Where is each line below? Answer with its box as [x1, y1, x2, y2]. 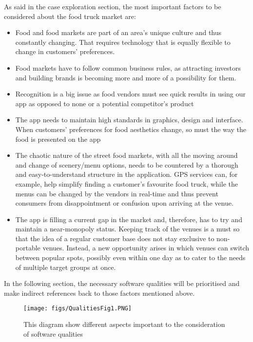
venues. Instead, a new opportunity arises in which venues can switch [42, 243, 250, 253]
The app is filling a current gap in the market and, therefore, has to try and [15, 214, 242, 224]
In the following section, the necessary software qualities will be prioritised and [4, 278, 240, 288]
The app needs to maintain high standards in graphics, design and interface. [15, 114, 243, 125]
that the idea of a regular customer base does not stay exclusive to [15, 233, 214, 243]
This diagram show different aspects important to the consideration [23, 319, 225, 329]
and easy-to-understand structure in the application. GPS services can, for [15, 169, 238, 179]
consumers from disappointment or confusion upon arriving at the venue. [15, 198, 234, 208]
